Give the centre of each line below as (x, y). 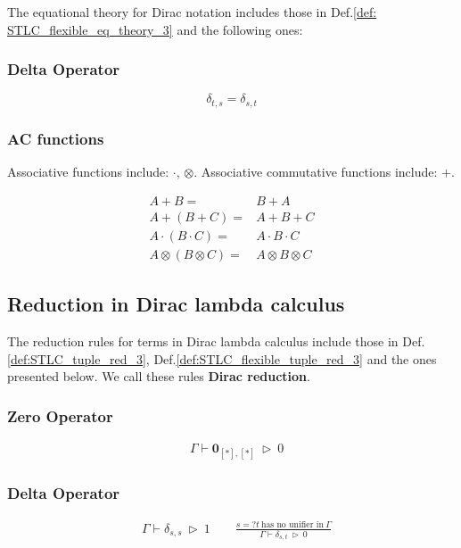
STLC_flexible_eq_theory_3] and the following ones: (155, 29)
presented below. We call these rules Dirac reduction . (159, 376)
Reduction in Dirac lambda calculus (176, 304)
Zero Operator (60, 415)
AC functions (56, 138)
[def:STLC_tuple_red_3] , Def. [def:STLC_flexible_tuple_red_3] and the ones (222, 358)
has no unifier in (292, 525)
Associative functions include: (88, 172)
